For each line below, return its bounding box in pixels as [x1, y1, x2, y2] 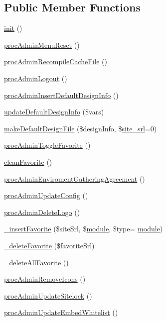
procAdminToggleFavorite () [4, 140, 91, 150]
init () [4, 23, 22, 33]
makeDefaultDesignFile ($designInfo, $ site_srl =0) [4, 123, 157, 133]
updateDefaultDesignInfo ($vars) [4, 107, 104, 117]
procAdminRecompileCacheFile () [4, 56, 107, 67]
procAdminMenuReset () [4, 39, 80, 50]
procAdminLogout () [4, 73, 67, 83]
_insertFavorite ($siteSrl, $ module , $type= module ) [4, 223, 163, 234]
